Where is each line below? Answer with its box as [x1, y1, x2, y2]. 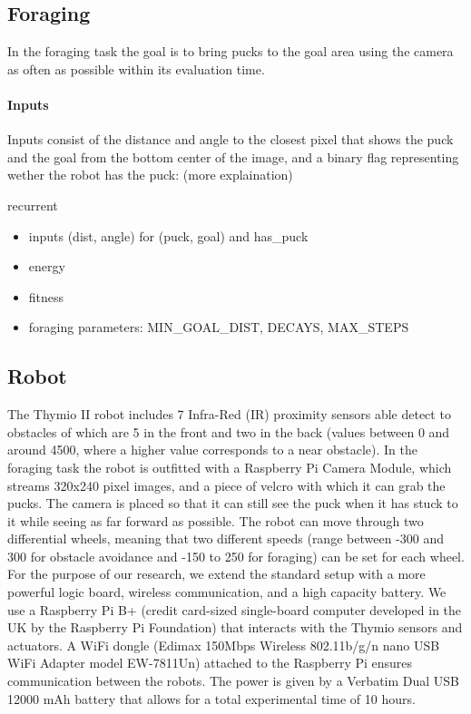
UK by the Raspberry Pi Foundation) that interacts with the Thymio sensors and [7, 618, 463, 637]
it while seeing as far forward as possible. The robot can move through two [7, 511, 424, 530]
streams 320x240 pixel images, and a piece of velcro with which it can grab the [7, 475, 446, 494]
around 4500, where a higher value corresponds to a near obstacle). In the [7, 440, 417, 459]
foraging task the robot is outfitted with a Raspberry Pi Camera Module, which [7, 457, 452, 476]
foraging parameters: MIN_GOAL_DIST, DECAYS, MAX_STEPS [28, 318, 409, 337]
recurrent [7, 195, 58, 214]
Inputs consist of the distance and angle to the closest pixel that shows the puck [7, 130, 454, 149]
